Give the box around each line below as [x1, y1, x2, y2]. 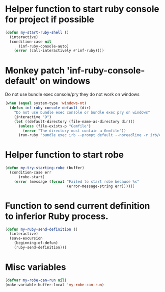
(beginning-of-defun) [14, 241, 58, 245]
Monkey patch [5, 65, 65, 76]
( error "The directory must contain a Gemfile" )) [23, 128, 126, 133]
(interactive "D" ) [14, 114, 52, 120]
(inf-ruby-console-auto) [18, 44, 69, 49]
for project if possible [5, 14, 94, 25]
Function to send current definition [5, 200, 150, 211]
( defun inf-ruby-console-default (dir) [9, 105, 91, 111]
